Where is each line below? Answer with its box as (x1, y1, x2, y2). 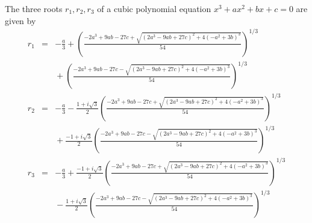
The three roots (5, 2, 63, 14)
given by (5, 14, 36, 27)
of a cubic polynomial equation (97, 2, 211, 14)
